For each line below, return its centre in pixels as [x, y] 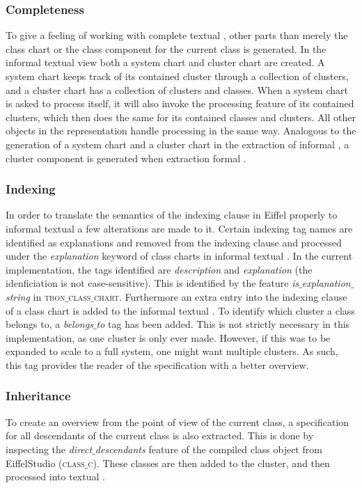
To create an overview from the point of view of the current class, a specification [178, 422]
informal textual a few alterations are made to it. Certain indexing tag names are [179, 228]
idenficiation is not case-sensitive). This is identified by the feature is [152, 283]
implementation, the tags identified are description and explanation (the [159, 269]
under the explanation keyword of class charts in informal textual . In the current [179, 256]
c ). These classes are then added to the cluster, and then [209, 463]
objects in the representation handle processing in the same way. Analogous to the [181, 131]
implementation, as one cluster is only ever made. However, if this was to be [168, 337]
